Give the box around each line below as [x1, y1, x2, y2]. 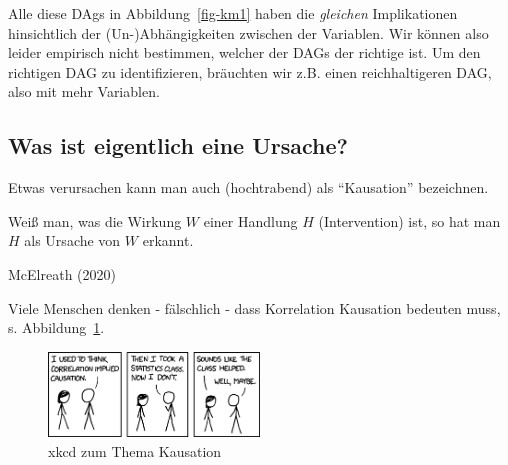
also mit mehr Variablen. [8, 81, 160, 102]
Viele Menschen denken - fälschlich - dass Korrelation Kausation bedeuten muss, [8, 297, 501, 318]
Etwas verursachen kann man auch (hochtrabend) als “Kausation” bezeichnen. [8, 177, 489, 198]
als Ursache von [24, 230, 121, 251]
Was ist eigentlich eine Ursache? [8, 130, 348, 161]
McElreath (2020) [8, 263, 116, 284]
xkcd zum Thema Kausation [48, 440, 222, 461]
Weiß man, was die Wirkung [8, 210, 182, 231]
